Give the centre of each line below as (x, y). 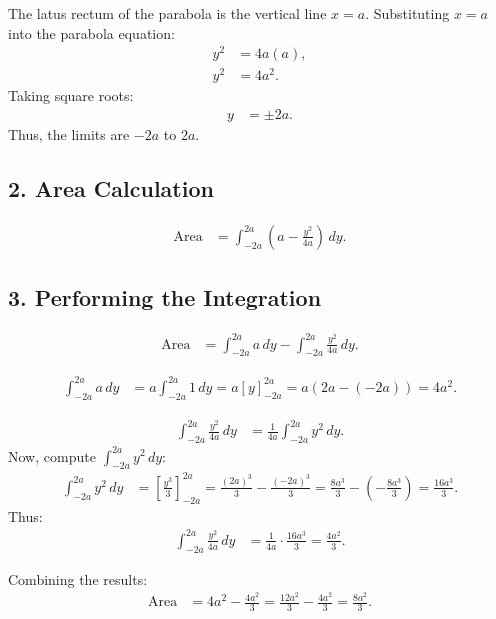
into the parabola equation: (91, 32)
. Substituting (407, 13)
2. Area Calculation (111, 188)
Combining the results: (78, 578)
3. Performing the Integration (165, 297)
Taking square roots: (71, 95)
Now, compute (52, 455)
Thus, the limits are (69, 134)
